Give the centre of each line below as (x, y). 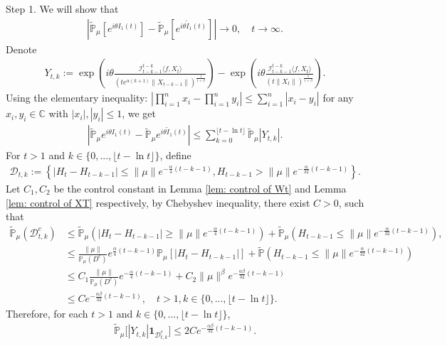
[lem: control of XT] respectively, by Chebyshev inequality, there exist (158, 202)
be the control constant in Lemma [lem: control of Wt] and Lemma (200, 188)
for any (338, 98)
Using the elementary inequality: (77, 98)
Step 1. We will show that (62, 9)
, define (175, 155)
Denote (21, 49)
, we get (139, 113)
